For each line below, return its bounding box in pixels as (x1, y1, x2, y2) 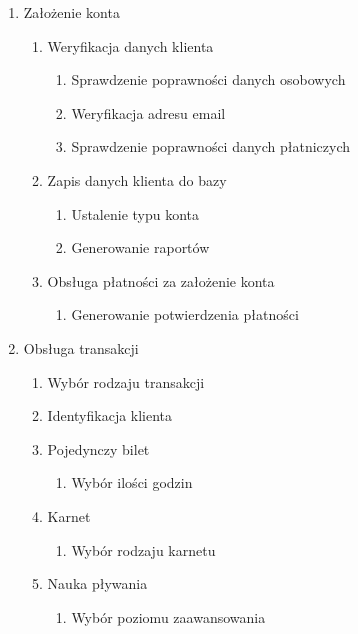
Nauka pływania (47, 573, 148, 594)
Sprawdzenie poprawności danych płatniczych (71, 136, 351, 157)
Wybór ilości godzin (71, 472, 193, 493)
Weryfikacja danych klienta (47, 35, 214, 56)
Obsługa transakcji (23, 337, 139, 358)
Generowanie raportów (71, 237, 210, 258)
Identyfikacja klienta (47, 405, 173, 426)
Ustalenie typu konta (71, 203, 200, 224)
